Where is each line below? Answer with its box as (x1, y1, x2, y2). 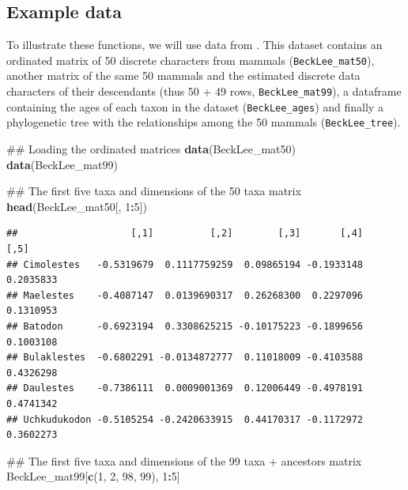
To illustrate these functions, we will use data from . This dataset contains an (6, 36, 383, 53)
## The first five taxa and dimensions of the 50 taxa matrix (6, 183, 301, 199)
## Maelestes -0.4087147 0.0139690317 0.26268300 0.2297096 (6, 289, 364, 301)
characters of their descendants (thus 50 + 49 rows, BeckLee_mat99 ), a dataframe (6, 83, 402, 100)
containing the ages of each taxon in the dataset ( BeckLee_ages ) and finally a (6, 98, 383, 115)
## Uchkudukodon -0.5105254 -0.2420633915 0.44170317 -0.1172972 (6, 413, 364, 425)
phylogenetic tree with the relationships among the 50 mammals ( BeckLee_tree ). (6, 114, 401, 130)
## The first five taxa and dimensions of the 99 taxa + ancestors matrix (6, 452, 362, 469)
